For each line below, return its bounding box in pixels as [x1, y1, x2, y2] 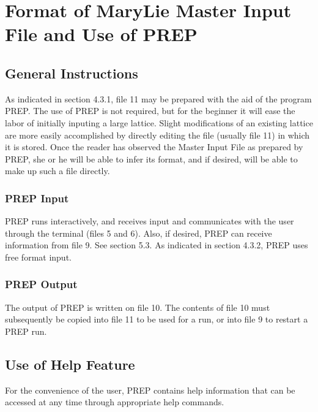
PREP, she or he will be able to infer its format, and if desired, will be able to [5, 152, 298, 165]
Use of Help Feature [5, 354, 135, 373]
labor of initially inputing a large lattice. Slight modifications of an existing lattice [5, 116, 313, 129]
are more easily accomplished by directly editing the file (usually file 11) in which [5, 128, 310, 141]
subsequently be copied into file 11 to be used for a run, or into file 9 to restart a [5, 313, 308, 326]
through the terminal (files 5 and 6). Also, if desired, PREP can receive [5, 226, 272, 239]
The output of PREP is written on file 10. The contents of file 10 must [5, 300, 270, 313]
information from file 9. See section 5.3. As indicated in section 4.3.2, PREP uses [5, 238, 308, 251]
